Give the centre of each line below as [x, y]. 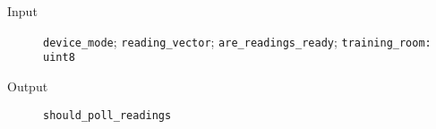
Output [28, 86]
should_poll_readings [107, 115]
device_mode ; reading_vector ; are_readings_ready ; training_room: [237, 41]
